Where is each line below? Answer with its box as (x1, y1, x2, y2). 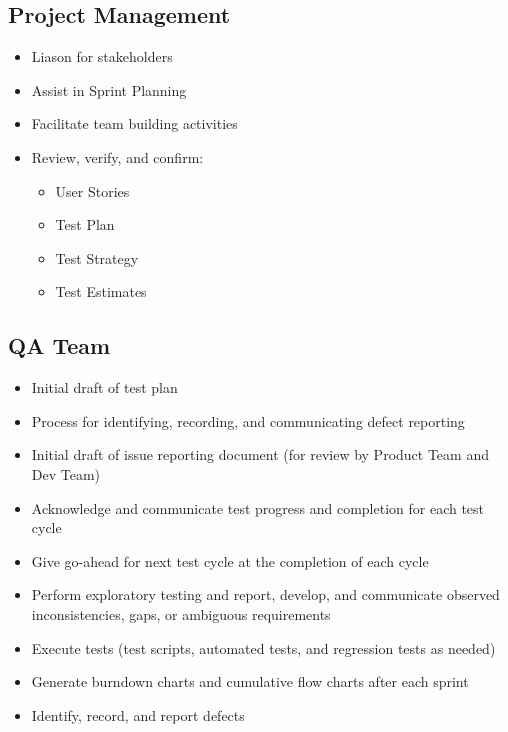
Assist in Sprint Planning (31, 79, 187, 100)
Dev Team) (31, 463, 101, 484)
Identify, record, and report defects (31, 704, 245, 725)
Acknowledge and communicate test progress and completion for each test (31, 497, 485, 518)
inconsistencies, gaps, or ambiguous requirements (31, 603, 331, 624)
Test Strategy (55, 247, 139, 268)
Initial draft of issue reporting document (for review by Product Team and (31, 444, 489, 465)
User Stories (55, 180, 130, 201)
